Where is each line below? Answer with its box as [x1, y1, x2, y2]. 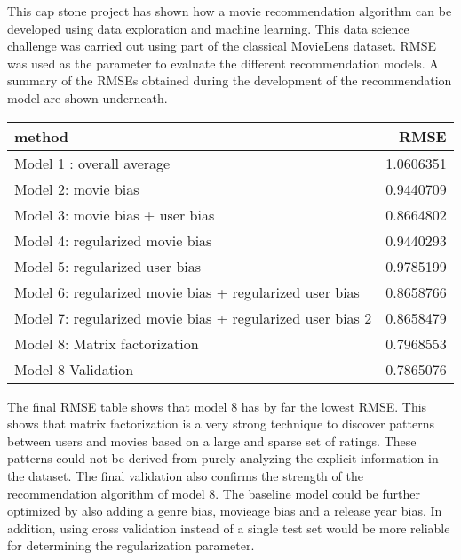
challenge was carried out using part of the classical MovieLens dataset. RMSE [7, 36, 436, 55]
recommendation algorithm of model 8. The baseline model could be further [7, 484, 420, 502]
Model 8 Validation [14, 358, 134, 380]
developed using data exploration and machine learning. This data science [7, 19, 409, 37]
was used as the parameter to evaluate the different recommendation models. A [7, 53, 439, 72]
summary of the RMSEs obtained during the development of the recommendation [7, 71, 452, 90]
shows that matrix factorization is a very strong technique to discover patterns [7, 414, 434, 433]
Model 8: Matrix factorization [14, 332, 199, 354]
